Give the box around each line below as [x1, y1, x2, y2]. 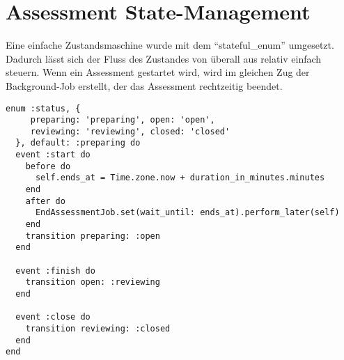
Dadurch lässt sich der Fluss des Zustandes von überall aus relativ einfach [6, 51, 322, 65]
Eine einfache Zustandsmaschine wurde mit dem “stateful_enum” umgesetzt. [6, 38, 334, 52]
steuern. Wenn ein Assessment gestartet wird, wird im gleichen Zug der [6, 65, 310, 79]
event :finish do [15, 265, 95, 276]
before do [25, 161, 71, 171]
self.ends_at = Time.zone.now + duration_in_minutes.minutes [35, 173, 325, 183]
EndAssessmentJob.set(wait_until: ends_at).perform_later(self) [35, 208, 340, 218]
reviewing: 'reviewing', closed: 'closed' [30, 126, 230, 136]
